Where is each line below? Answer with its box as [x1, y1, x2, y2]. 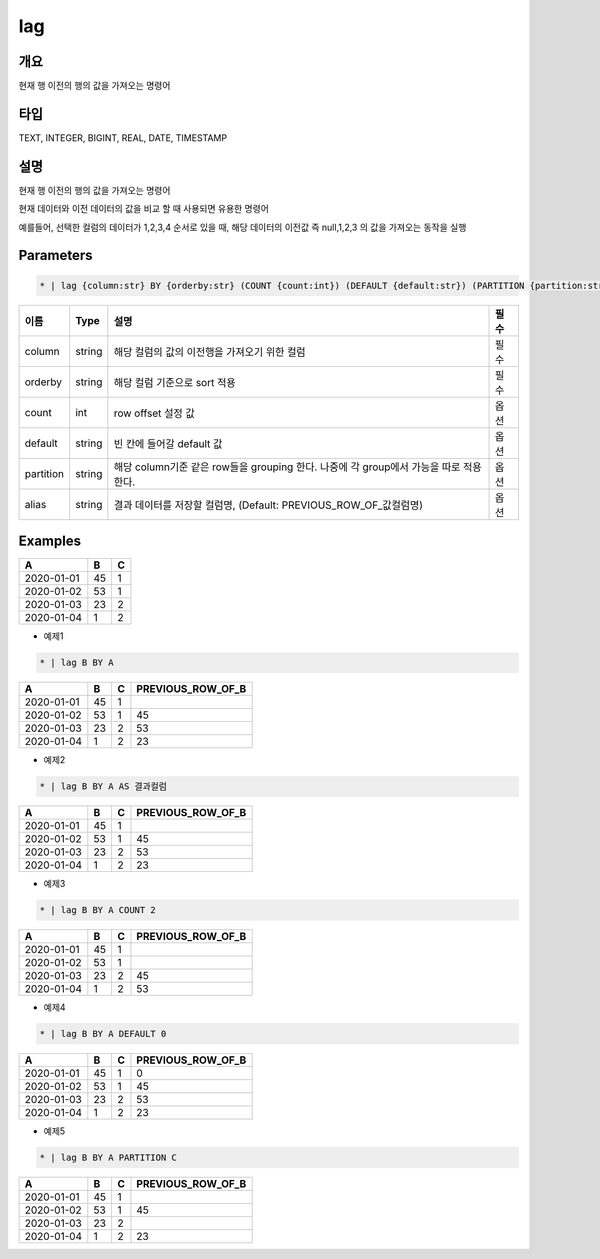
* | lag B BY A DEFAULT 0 [39, 1028, 167, 1040]
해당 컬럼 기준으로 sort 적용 [113, 375, 236, 389]
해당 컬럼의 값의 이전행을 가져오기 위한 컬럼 [113, 345, 306, 359]
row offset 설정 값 [113, 406, 195, 420]
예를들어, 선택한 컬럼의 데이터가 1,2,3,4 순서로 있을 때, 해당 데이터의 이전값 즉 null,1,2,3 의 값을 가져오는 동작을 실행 [18, 221, 467, 233]
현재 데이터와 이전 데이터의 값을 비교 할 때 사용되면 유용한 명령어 [18, 203, 270, 215]
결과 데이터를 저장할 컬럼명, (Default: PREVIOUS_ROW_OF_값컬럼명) [113, 498, 424, 512]
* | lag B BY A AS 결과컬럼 [39, 781, 167, 792]
